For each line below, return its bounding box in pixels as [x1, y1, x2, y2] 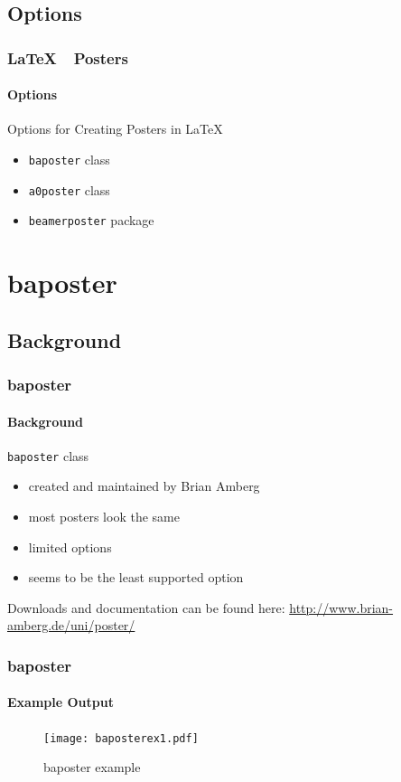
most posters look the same [28, 507, 180, 526]
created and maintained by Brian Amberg [28, 476, 260, 495]
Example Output [7, 692, 114, 711]
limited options [28, 537, 112, 556]
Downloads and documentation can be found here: [7, 598, 285, 617]
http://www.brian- [289, 598, 394, 617]
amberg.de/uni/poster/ [7, 616, 135, 635]
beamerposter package [28, 211, 154, 230]
